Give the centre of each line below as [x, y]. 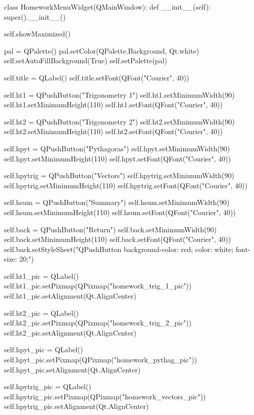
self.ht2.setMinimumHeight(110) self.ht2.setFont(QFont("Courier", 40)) [113, 131]
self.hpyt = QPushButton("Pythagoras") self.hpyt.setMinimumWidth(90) [117, 148]
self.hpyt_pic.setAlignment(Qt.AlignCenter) [72, 369]
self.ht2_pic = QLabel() [42, 313]
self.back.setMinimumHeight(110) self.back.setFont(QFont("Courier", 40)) [118, 239]
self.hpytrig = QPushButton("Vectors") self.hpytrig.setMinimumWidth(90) [119, 175]
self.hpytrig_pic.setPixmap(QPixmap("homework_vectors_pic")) [105, 396]
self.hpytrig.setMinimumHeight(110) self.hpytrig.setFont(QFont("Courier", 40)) [126, 185]
